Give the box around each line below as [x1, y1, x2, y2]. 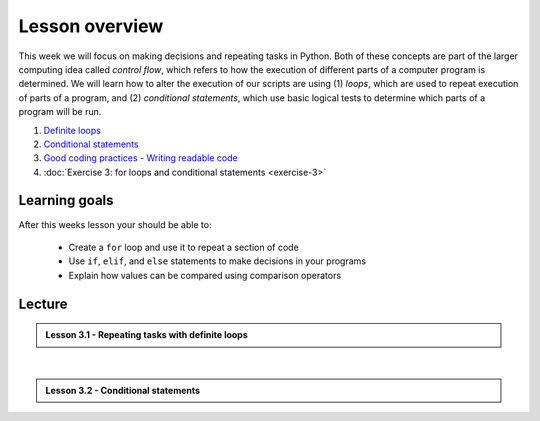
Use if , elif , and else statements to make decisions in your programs [68, 255, 367, 267]
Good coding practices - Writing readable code [43, 152, 239, 164]
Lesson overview [18, 15, 164, 37]
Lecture [18, 295, 69, 312]
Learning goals [18, 192, 114, 209]
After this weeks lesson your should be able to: [18, 218, 212, 230]
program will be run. [18, 106, 102, 118]
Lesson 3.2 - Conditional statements [45, 384, 200, 396]
